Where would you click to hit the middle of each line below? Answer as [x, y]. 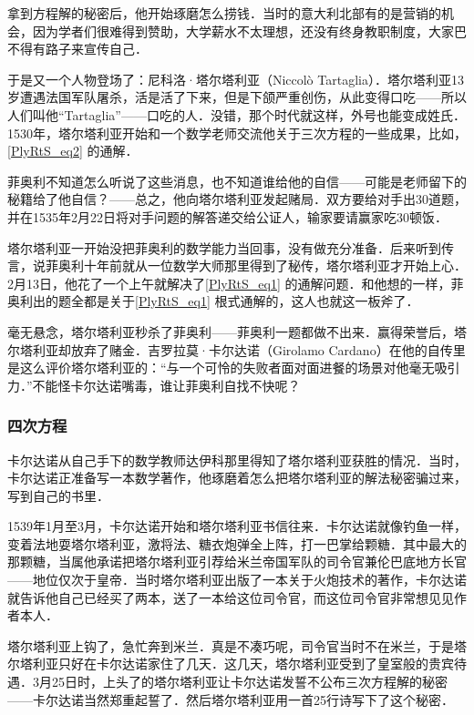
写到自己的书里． [58, 495]
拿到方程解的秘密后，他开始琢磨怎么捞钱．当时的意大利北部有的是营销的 [224, 13]
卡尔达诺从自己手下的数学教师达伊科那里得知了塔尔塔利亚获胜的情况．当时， [237, 460]
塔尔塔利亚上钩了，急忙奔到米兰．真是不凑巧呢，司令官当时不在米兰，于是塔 [237, 645]
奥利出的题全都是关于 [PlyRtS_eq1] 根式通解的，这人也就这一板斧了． [213, 301]
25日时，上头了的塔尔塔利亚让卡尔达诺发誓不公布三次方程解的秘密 [249, 682]
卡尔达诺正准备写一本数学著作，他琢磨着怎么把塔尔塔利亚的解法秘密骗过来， [237, 478]
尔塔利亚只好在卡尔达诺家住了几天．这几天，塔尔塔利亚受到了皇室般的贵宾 [231, 664]
